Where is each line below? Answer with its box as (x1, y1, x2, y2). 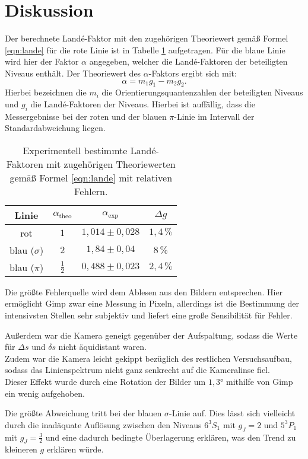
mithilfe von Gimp (226, 375, 293, 388)
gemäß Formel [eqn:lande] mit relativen (9, 170, 173, 184)
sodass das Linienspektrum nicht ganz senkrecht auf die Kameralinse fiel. (5, 364, 270, 376)
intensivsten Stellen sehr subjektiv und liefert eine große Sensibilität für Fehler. (5, 309, 293, 321)
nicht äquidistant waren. (58, 340, 147, 353)
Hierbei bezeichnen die (5, 86, 87, 98)
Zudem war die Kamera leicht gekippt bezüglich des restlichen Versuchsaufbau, (5, 352, 292, 364)
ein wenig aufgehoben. (5, 387, 85, 399)
